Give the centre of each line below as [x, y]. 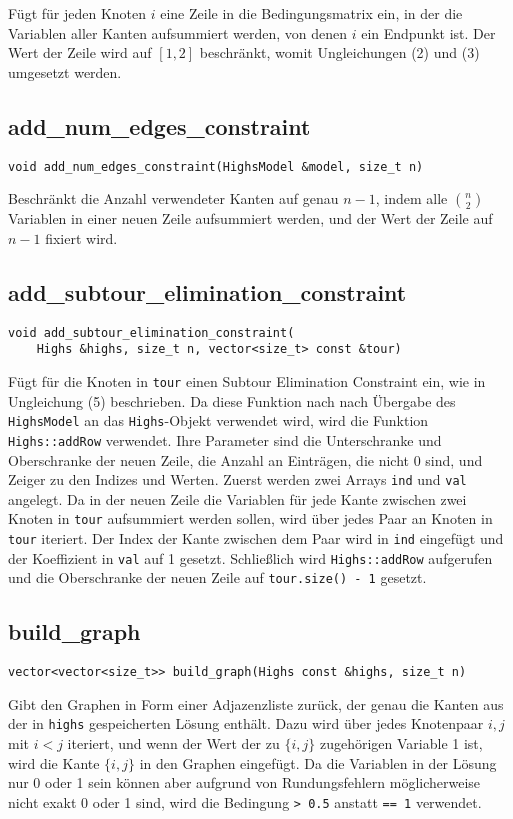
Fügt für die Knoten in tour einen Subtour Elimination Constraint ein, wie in [247, 380]
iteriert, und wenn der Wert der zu [173, 743]
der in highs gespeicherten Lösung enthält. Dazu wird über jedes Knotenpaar [246, 723]
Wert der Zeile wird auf [80, 52]
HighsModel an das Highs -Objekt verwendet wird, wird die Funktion [218, 420]
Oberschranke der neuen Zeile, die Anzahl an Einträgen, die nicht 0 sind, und [245, 459]
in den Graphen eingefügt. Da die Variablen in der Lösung [318, 762]
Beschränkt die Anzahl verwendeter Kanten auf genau [173, 198]
